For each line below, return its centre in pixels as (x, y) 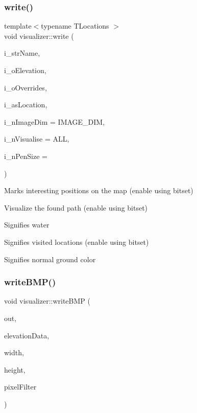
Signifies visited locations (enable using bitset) (77, 242)
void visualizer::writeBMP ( (47, 301)
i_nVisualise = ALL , (37, 139)
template (18, 26)
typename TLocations (75, 26)
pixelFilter (20, 387)
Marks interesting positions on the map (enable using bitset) (99, 190)
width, (14, 352)
